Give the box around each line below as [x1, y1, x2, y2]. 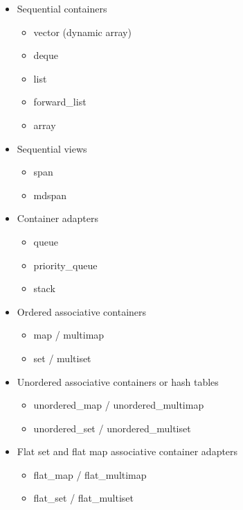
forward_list [33, 94, 87, 109]
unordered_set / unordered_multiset [33, 420, 191, 435]
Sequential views [17, 141, 87, 155]
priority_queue [33, 257, 98, 272]
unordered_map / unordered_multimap [33, 398, 204, 412]
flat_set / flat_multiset [33, 491, 134, 505]
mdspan [33, 187, 67, 202]
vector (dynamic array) [33, 24, 132, 39]
